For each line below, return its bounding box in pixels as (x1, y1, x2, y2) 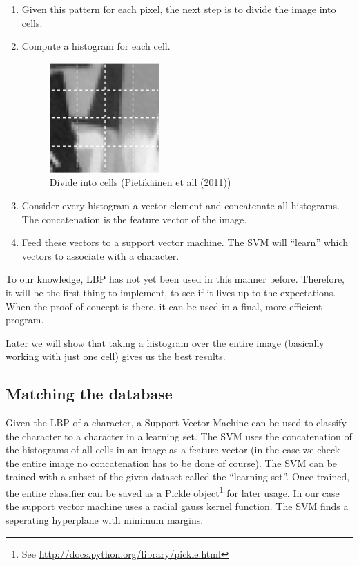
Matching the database (6, 383, 173, 404)
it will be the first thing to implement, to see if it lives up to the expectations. (6, 285, 336, 299)
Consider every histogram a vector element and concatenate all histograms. (21, 198, 340, 212)
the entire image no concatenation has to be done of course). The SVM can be (6, 455, 338, 470)
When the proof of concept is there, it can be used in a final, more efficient (6, 299, 322, 313)
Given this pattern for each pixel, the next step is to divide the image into (21, 2, 336, 16)
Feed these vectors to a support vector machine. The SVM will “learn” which (21, 235, 349, 249)
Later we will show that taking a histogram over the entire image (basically (6, 335, 324, 350)
